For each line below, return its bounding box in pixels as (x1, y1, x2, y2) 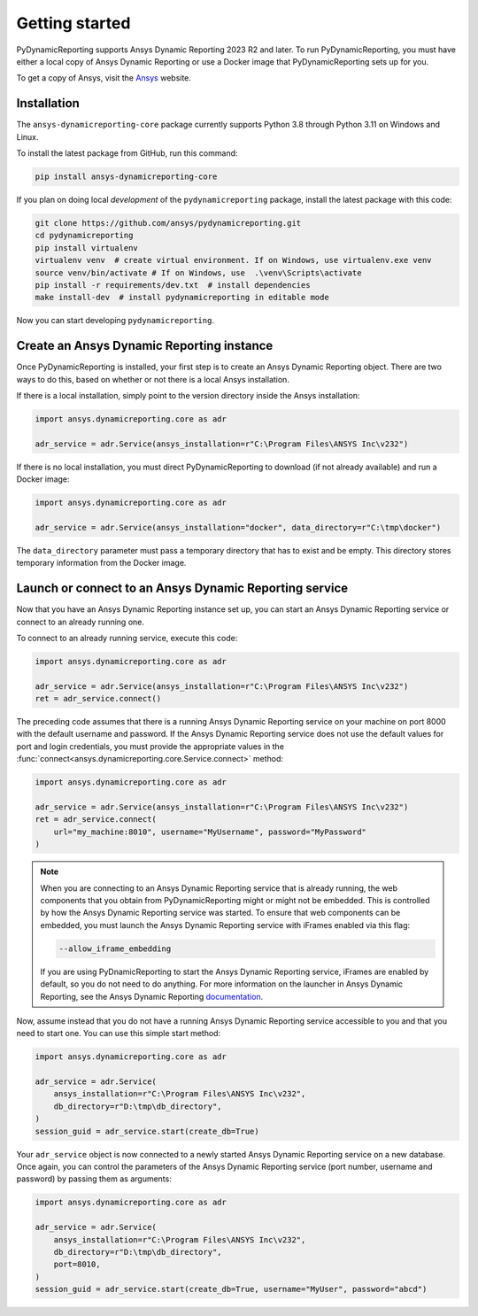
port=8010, (53, 1259, 101, 1270)
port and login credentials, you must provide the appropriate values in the (16, 740, 285, 752)
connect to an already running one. (16, 616, 145, 627)
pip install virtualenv (35, 243, 139, 252)
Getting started (16, 13, 131, 33)
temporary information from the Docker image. (16, 558, 187, 569)
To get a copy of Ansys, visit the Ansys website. (16, 73, 192, 83)
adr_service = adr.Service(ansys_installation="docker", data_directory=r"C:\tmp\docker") (35, 523, 442, 532)
